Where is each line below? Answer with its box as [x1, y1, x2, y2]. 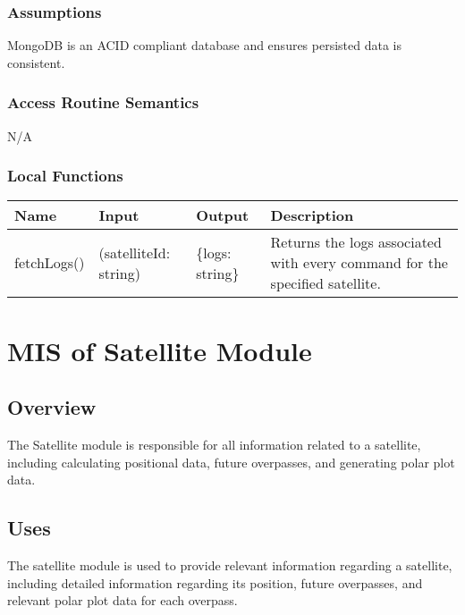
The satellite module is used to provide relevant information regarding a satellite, [7, 556, 452, 574]
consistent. [7, 53, 65, 72]
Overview [7, 393, 97, 421]
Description [270, 205, 354, 226]
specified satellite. [270, 273, 381, 294]
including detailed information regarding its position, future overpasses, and [7, 573, 423, 592]
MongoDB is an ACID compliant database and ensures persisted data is [7, 36, 402, 55]
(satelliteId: [98, 241, 171, 263]
